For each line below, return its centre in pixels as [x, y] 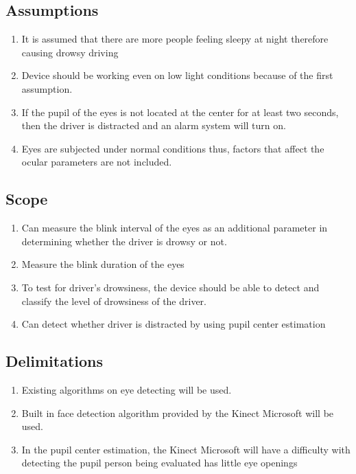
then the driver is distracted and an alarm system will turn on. [154, 125]
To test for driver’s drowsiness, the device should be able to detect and [170, 287]
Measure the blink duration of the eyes [103, 264]
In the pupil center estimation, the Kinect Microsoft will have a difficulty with [186, 449]
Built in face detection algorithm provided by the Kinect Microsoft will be [178, 413]
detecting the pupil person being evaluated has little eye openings [159, 463]
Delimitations [55, 361]
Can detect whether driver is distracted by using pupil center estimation [174, 324]
